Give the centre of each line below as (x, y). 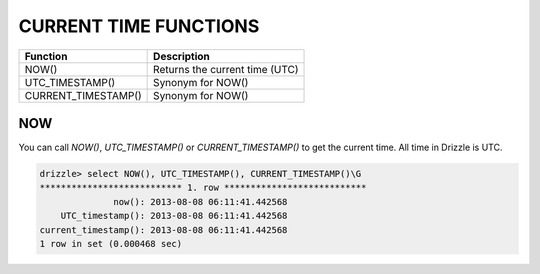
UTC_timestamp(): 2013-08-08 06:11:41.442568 (174, 216)
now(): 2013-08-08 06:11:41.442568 (200, 201)
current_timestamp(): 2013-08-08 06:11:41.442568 (163, 229)
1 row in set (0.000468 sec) (111, 243)
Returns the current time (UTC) (226, 69)
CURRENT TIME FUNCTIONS (139, 26)
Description (181, 56)
